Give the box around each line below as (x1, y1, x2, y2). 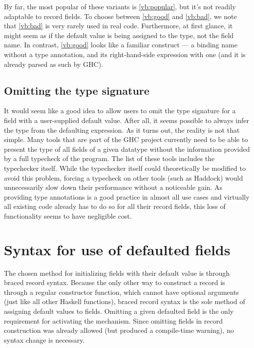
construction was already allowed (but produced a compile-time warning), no (4, 325, 234, 335)
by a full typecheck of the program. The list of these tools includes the (4, 153, 215, 164)
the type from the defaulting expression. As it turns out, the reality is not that (4, 124, 240, 135)
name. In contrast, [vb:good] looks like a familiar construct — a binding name (4, 40, 237, 50)
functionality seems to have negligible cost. (4, 210, 132, 221)
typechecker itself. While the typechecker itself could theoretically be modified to (4, 163, 246, 173)
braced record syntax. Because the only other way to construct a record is (4, 277, 225, 287)
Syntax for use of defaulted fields (4, 239, 231, 259)
